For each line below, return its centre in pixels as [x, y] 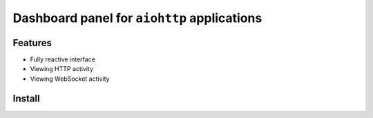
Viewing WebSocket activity [70, 79]
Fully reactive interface [63, 59]
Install [27, 98]
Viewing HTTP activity [61, 69]
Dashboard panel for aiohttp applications [137, 18]
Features [32, 42]
